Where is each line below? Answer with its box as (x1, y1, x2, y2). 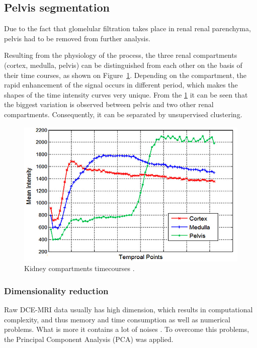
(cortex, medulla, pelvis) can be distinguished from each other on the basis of (4, 59, 242, 70)
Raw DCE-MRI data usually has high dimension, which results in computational (4, 304, 253, 315)
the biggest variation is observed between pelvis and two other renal (4, 99, 214, 110)
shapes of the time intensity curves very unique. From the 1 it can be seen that (4, 89, 248, 100)
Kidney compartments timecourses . (24, 263, 135, 274)
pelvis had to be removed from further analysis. (4, 33, 150, 43)
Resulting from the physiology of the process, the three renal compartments (4, 50, 237, 60)
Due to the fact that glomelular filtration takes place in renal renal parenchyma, (4, 23, 251, 34)
